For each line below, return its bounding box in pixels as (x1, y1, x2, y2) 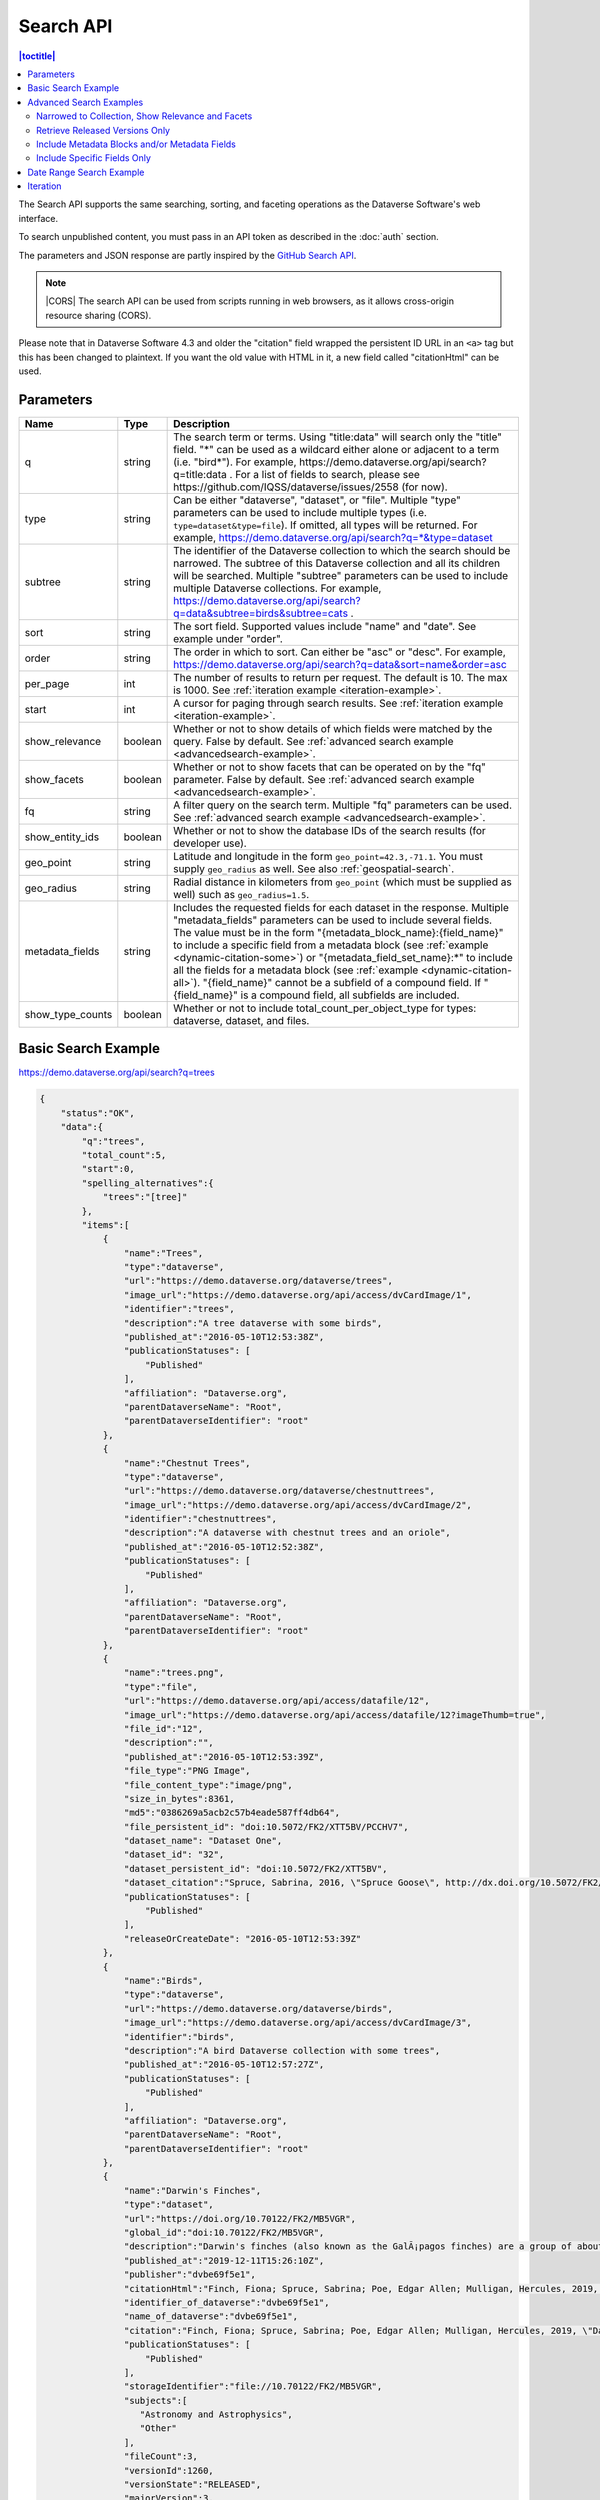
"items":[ (81, 1219, 130, 1230)
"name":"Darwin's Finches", (123, 2185, 262, 2196)
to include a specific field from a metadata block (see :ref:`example (173, 938, 489, 952)
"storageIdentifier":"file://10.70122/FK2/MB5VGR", (123, 2381, 383, 2392)
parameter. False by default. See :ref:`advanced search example (173, 772, 475, 786)
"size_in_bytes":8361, (123, 1793, 235, 1804)
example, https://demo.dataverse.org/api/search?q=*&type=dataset (173, 530, 494, 544)
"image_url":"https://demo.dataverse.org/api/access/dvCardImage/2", (123, 1499, 472, 1510)
